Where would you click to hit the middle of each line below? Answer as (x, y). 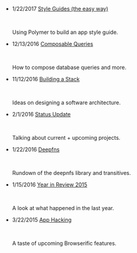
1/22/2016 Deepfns (36, 149)
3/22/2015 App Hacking (42, 220)
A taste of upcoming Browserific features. (64, 243)
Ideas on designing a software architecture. (66, 103)
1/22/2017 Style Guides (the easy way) (60, 9)
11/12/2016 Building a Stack (46, 79)
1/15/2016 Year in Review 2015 (50, 185)
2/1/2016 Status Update (41, 114)
